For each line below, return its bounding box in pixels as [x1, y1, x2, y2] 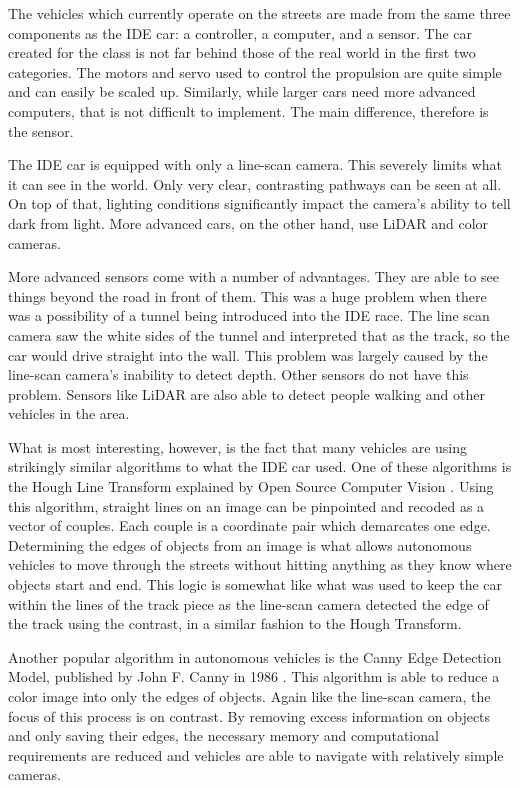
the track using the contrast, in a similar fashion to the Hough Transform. [8, 613, 462, 634]
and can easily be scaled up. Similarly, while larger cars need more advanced [8, 81, 476, 102]
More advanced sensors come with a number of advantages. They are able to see [8, 266, 499, 287]
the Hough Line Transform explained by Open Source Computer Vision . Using [8, 476, 494, 497]
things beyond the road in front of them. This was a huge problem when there [8, 285, 487, 306]
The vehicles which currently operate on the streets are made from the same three [8, 3, 511, 23]
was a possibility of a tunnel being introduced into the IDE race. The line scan [8, 305, 490, 326]
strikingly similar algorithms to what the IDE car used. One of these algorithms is [8, 456, 512, 477]
